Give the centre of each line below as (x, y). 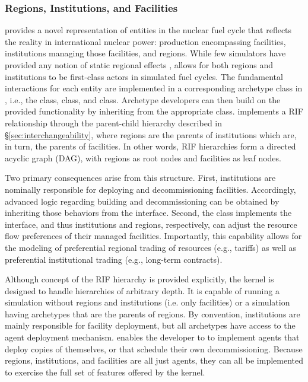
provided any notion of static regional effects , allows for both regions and (139, 65)
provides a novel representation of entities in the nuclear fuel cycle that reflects (148, 30)
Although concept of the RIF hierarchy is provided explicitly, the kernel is (139, 279)
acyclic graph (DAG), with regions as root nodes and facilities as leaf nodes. (143, 157)
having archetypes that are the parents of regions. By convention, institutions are (153, 313)
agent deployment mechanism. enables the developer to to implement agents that (152, 337)
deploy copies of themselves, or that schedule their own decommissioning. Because (154, 348)
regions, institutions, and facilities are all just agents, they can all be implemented (154, 360)
